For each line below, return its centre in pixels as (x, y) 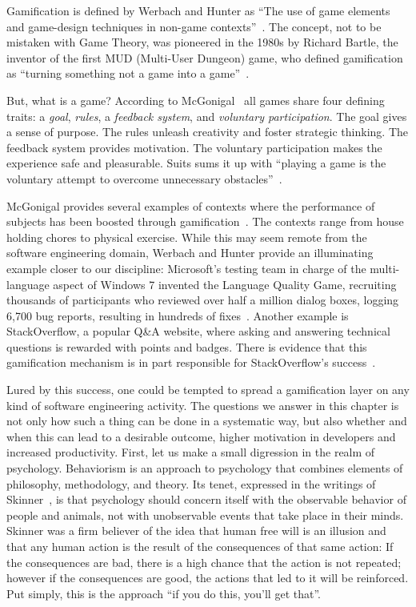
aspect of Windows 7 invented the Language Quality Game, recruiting (225, 284)
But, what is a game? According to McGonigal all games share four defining (196, 100)
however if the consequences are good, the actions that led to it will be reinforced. (208, 578)
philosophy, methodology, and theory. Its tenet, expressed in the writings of (191, 483)
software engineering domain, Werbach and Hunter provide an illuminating (190, 253)
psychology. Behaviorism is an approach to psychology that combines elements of (205, 468)
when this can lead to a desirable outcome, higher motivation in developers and (201, 436)
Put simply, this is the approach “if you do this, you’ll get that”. (164, 593)
